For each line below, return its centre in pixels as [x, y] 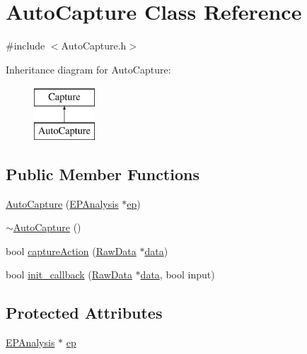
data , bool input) [178, 275]
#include [25, 46]
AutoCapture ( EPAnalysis [62, 203]
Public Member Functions [103, 173]
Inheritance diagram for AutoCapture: [88, 69]
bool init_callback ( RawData [69, 275]
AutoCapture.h [94, 46]
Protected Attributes [84, 313]
